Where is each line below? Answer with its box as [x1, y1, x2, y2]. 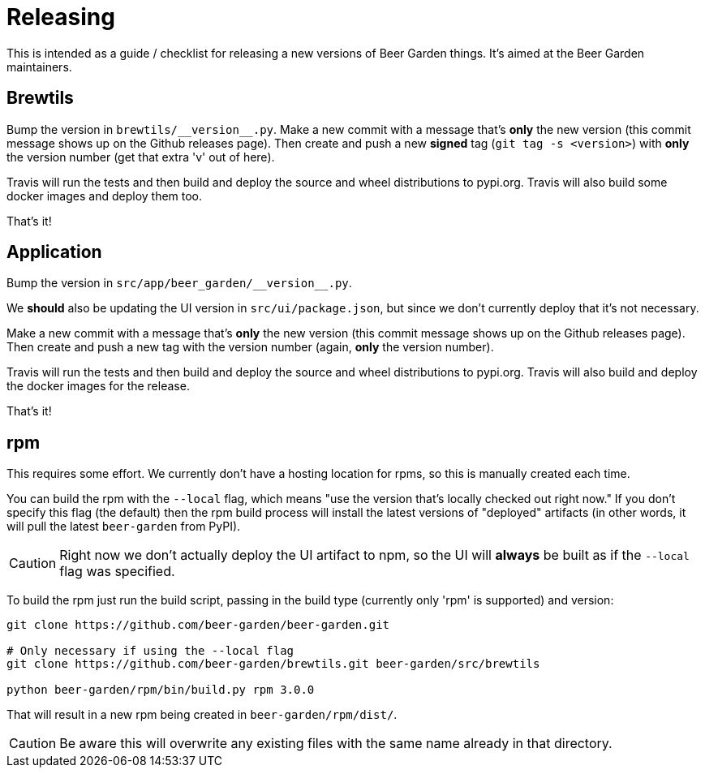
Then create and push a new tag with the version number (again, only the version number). [6, 340, 494, 355]
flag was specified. [59, 563, 175, 580]
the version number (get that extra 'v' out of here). [6, 149, 275, 164]
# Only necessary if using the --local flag [6, 644, 294, 658]
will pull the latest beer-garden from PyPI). [6, 519, 241, 534]
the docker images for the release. [6, 379, 190, 393]
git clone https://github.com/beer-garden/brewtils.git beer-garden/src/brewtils [6, 657, 540, 671]
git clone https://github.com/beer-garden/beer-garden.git [6, 618, 390, 632]
